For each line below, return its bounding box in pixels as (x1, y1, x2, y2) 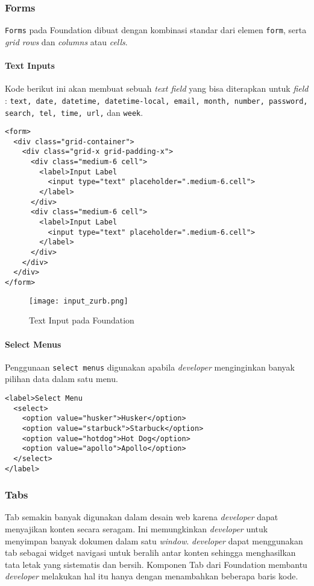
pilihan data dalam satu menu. (5, 372, 118, 385)
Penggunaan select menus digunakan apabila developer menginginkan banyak (5, 360, 295, 373)
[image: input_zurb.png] (29, 296, 128, 305)
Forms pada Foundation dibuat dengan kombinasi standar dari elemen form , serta (5, 24, 307, 36)
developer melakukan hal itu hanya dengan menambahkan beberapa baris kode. (5, 570, 298, 582)
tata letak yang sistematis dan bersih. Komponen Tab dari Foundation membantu (5, 558, 307, 570)
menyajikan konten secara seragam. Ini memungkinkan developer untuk (5, 523, 268, 535)
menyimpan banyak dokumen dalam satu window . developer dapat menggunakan (5, 534, 303, 547)
